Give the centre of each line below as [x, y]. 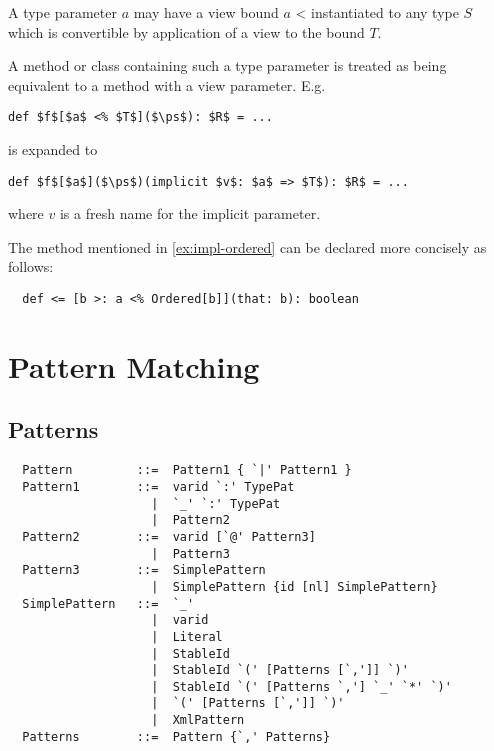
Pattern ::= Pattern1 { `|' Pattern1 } [187, 470]
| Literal [187, 636]
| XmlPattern [198, 720]
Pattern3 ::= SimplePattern [144, 570]
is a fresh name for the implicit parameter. [190, 213]
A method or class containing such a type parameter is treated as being [227, 65]
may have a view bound [206, 12]
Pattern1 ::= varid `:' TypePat [158, 486]
